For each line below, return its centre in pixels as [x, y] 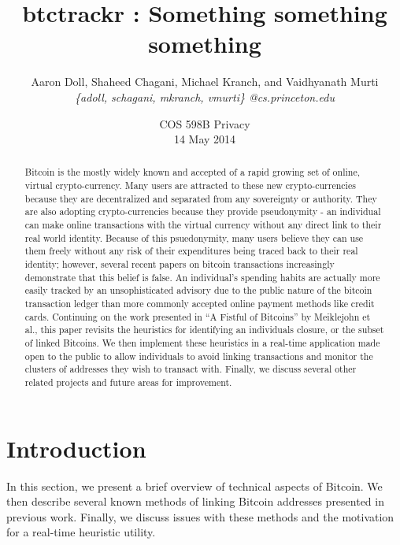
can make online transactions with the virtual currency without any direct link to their [203, 225]
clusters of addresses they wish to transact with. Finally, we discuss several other [191, 369]
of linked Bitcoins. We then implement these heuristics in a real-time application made [202, 343]
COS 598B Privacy [205, 123]
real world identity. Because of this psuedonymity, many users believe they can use [194, 237]
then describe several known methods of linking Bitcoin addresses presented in [195, 501]
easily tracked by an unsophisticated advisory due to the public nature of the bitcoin [198, 290]
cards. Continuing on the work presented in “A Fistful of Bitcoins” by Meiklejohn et [198, 316]
